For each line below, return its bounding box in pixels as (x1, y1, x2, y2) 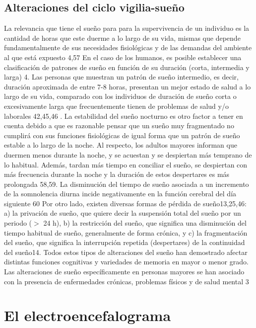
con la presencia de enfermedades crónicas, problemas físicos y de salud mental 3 (4, 276, 249, 286)
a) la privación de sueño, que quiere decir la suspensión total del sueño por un (4, 208, 241, 218)
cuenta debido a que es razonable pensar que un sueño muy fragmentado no (4, 120, 234, 131)
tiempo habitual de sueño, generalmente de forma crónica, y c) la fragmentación (4, 227, 248, 238)
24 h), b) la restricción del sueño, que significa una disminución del (43, 218, 247, 228)
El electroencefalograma (4, 305, 171, 326)
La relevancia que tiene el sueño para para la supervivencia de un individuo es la (4, 23, 250, 33)
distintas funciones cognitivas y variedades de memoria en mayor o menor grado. (4, 256, 249, 267)
